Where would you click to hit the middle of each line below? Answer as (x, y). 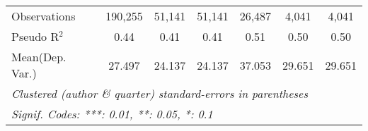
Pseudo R (35, 36)
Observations (44, 16)
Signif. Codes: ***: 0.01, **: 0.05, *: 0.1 (112, 114)
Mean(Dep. (39, 57)
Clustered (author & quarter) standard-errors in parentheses (160, 93)
